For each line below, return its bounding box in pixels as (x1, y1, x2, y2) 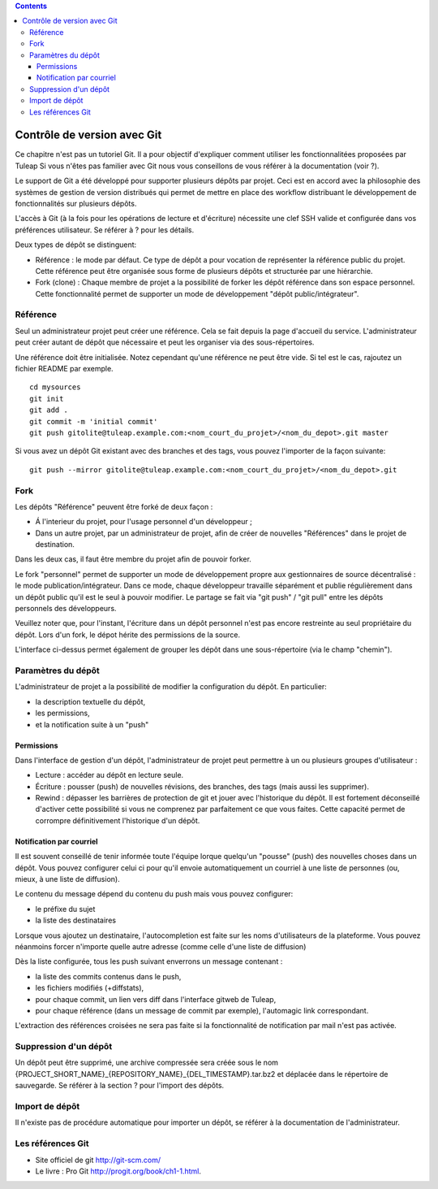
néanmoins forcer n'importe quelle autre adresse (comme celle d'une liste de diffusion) (15, 941, 307, 951)
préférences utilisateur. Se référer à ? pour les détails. (15, 224, 195, 235)
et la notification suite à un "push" (35, 719, 149, 729)
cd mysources (29, 383, 81, 392)
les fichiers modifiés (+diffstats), (35, 983, 144, 993)
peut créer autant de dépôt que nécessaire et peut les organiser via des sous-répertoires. (15, 337, 315, 347)
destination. (35, 540, 75, 549)
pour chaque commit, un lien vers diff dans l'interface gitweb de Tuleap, (35, 994, 277, 1004)
